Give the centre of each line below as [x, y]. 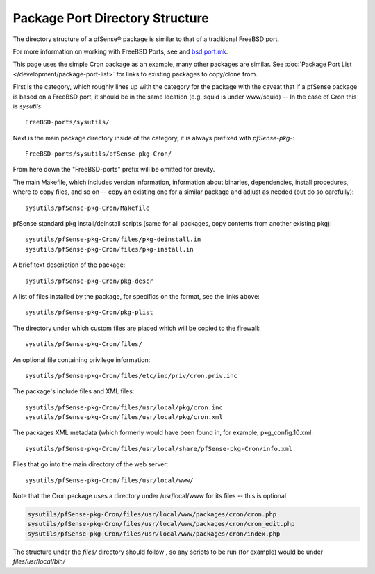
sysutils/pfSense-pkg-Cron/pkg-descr [90, 281]
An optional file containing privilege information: [82, 360]
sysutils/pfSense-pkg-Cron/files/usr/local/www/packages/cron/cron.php [152, 515]
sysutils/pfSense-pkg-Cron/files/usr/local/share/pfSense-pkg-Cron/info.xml [159, 449]
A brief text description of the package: [69, 265]
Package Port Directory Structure [111, 18]
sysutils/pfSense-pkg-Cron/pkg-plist [90, 312]
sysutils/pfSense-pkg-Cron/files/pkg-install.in [109, 249]
